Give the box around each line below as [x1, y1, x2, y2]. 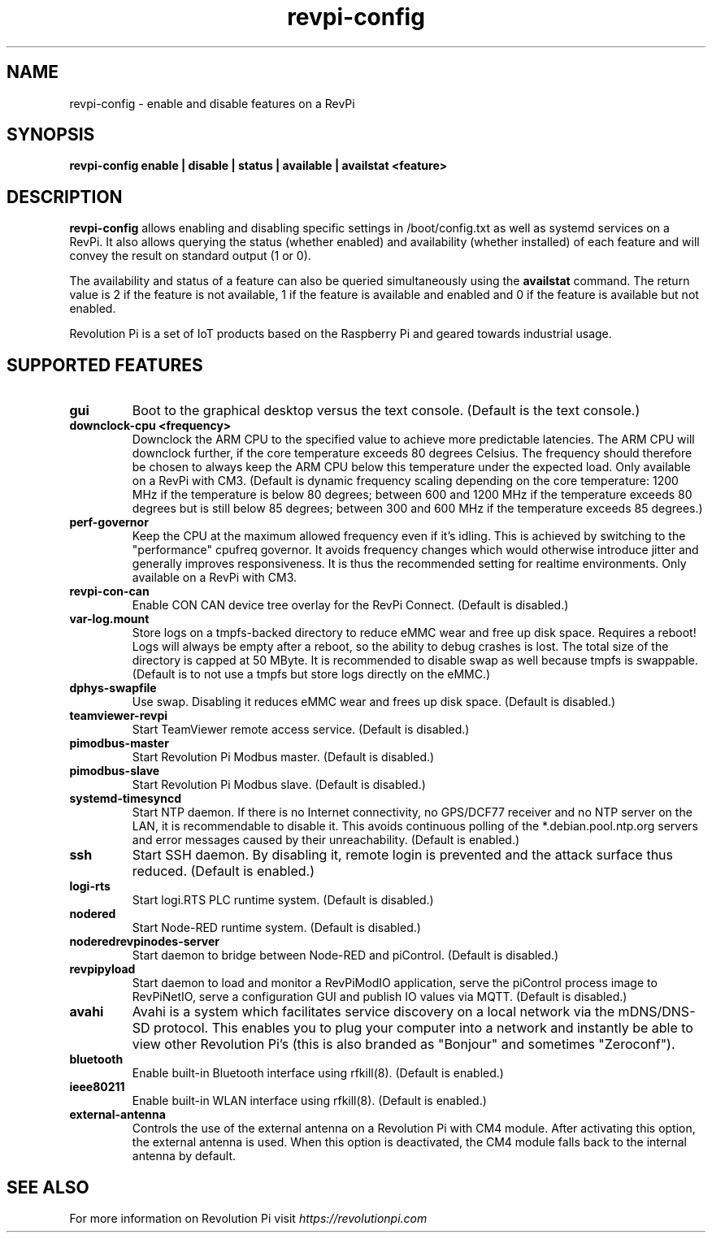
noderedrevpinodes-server [69, 934, 219, 949]
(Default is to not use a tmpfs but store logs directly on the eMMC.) [132, 667, 491, 682]
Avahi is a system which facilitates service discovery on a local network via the [132, 1003, 615, 1020]
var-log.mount [69, 612, 150, 626]
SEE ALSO [7, 1176, 89, 1198]
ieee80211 [69, 1080, 125, 1094]
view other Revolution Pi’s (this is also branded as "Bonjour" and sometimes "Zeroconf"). [132, 1036, 675, 1053]
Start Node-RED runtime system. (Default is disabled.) [132, 921, 421, 935]
